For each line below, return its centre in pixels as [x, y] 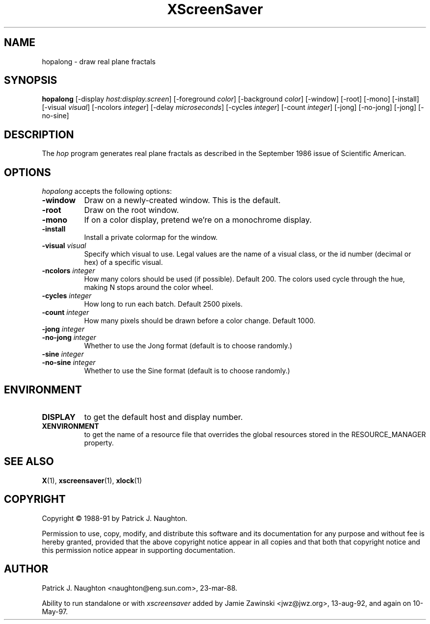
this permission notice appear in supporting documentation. [138, 550]
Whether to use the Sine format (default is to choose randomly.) [187, 371]
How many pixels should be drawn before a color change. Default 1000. [200, 321]
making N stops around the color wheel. [149, 287]
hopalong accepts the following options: [107, 191]
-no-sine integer [69, 363]
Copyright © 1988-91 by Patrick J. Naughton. [115, 518]
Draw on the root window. [132, 210]
